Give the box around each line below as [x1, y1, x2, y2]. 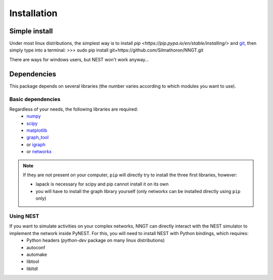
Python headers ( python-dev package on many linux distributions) [26, 238, 165, 244]
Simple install [9, 27, 53, 35]
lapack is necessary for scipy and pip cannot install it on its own [35, 181, 169, 187]
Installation [9, 8, 58, 19]
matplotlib [26, 127, 48, 133]
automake [26, 251, 48, 257]
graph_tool [26, 134, 49, 141]
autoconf [26, 244, 45, 250]
